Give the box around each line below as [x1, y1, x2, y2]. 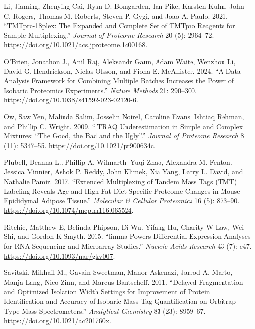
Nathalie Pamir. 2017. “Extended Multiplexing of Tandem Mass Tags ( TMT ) [4, 176, 237, 186]
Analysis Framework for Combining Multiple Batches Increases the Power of [4, 75, 234, 86]
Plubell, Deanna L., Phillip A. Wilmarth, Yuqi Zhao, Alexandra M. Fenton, [4, 157, 232, 167]
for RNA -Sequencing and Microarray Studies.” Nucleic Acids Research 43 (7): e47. [4, 241, 252, 251]
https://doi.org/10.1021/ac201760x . [4, 315, 111, 326]
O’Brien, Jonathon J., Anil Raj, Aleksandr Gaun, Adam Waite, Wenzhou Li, [4, 56, 236, 66]
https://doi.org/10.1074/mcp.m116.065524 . [4, 205, 134, 215]
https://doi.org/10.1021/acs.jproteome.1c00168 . [4, 39, 148, 50]
